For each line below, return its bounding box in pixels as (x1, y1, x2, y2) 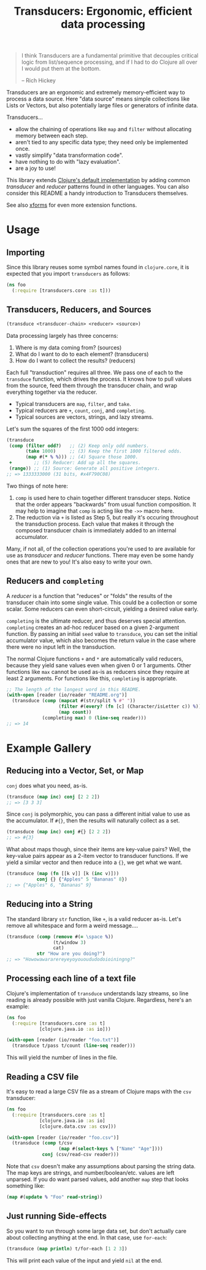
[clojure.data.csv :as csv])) (39, 1123, 116, 1130)
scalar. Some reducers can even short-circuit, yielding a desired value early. (6, 605, 199, 613)
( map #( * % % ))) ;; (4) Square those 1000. (25, 454, 139, 461)
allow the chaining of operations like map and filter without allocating (15, 126, 192, 133)
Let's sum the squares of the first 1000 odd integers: (6, 425, 139, 432)
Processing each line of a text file (6, 973, 136, 984)
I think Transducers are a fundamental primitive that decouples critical (21, 52, 199, 59)
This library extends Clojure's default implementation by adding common (6, 177, 190, 184)
